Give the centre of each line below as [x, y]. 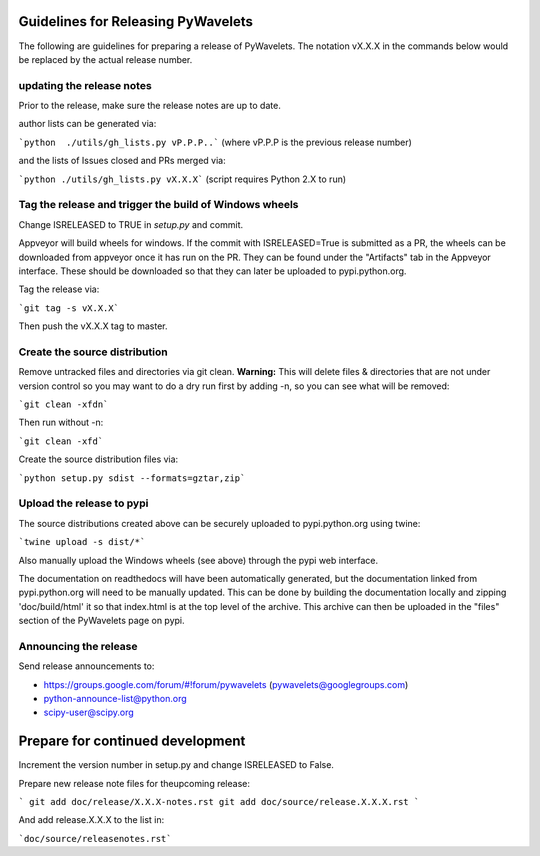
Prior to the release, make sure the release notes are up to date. [150, 106]
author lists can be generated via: [87, 124]
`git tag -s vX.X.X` [69, 308]
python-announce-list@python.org [115, 698]
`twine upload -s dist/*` [82, 542]
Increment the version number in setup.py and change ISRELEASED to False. [176, 765]
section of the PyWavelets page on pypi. [101, 621]
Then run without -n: [61, 422]
